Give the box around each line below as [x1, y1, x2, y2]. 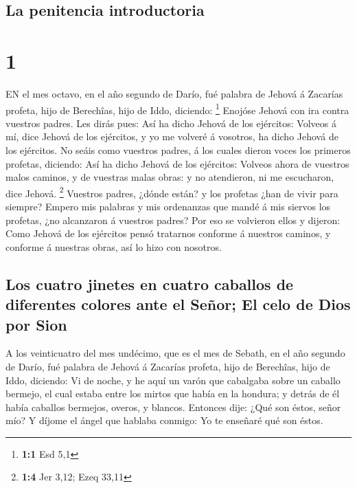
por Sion [5, 313, 67, 335]
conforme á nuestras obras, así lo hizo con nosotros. [5, 239, 222, 254]
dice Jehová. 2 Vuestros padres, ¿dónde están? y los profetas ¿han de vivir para [5, 184, 338, 200]
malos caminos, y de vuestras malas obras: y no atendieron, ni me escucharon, [5, 170, 334, 184]
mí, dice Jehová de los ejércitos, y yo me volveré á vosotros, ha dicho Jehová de [5, 129, 338, 144]
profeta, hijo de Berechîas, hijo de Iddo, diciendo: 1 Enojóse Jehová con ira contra [5, 100, 349, 117]
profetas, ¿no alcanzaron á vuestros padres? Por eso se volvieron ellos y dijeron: [5, 212, 341, 227]
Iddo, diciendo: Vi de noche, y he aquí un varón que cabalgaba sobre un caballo [5, 373, 341, 387]
